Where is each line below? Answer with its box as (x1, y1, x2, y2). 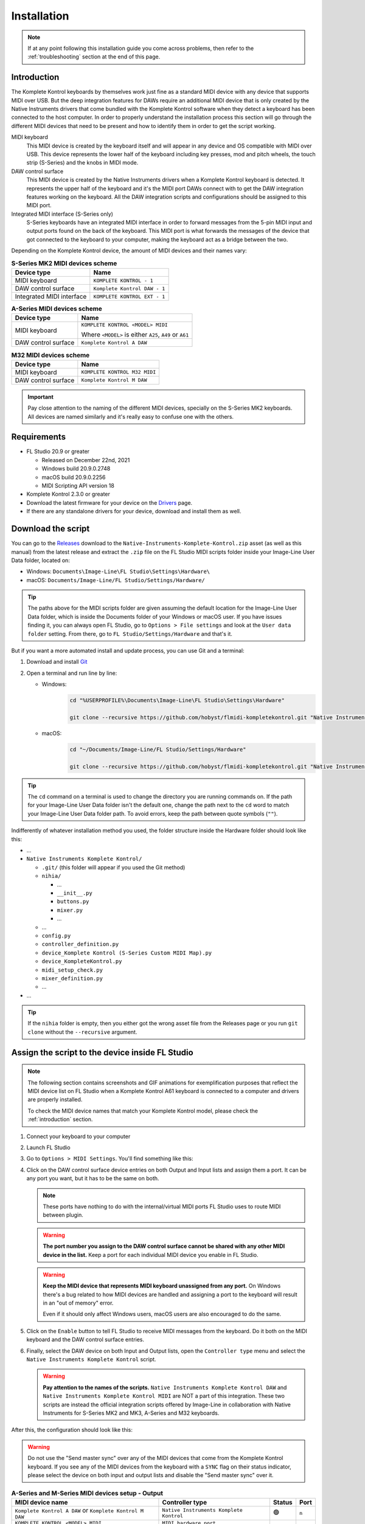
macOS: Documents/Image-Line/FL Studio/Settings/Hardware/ (26, 576, 205, 583)
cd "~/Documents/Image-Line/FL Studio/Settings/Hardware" (69, 746, 246, 753)
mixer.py (57, 906, 83, 914)
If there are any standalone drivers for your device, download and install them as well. (26, 508, 242, 515)
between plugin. (43, 1211, 83, 1219)
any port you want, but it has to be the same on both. (26, 1175, 159, 1182)
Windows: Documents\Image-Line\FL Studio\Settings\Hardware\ (26, 568, 210, 575)
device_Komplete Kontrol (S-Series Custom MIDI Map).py (41, 949, 212, 956)
